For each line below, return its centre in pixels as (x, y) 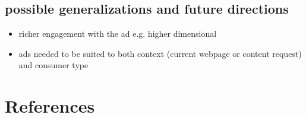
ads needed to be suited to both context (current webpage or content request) (160, 53)
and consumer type (53, 65)
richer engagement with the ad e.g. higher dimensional (118, 34)
